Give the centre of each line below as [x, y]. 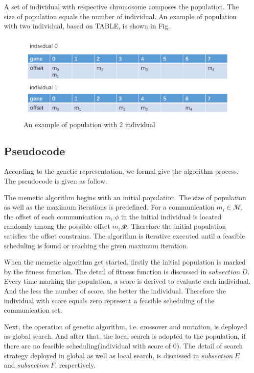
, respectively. [75, 365]
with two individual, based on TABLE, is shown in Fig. [87, 26]
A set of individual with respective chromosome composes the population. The [121, 6]
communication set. [33, 310]
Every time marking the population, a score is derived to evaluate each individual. [127, 281]
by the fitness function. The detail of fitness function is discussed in [105, 271]
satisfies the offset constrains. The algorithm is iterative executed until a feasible [125, 236]
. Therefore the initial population [176, 226]
